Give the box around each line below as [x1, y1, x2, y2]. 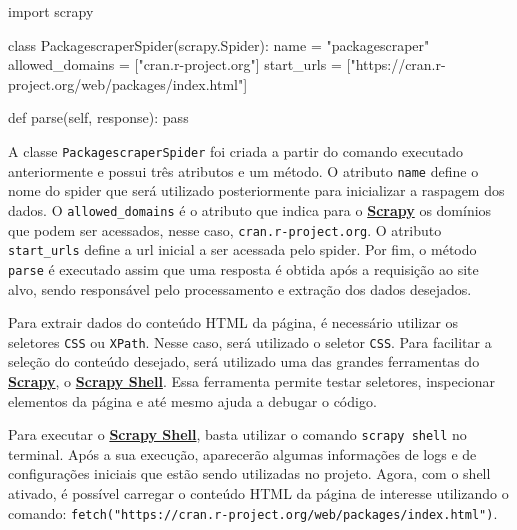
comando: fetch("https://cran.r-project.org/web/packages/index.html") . [8, 502, 498, 523]
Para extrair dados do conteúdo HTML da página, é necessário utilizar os [8, 312, 459, 333]
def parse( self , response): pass [8, 107, 189, 128]
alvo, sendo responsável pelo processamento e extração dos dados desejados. [8, 278, 472, 299]
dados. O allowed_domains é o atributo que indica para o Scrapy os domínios [8, 199, 492, 220]
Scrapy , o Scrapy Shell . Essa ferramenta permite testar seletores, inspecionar [8, 370, 496, 391]
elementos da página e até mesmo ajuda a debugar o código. [8, 390, 377, 411]
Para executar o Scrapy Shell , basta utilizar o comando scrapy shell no [8, 424, 467, 445]
